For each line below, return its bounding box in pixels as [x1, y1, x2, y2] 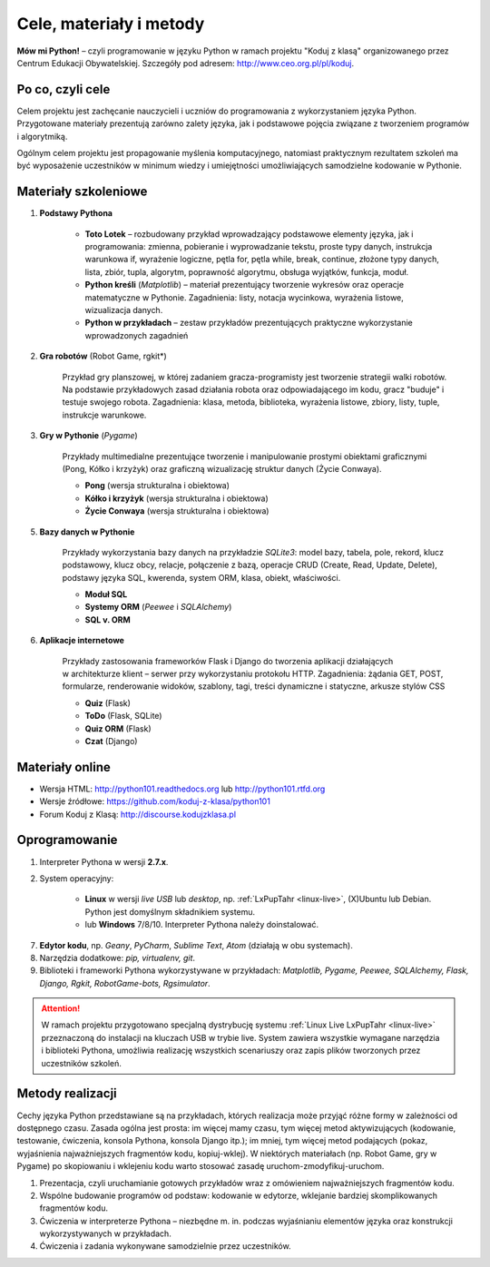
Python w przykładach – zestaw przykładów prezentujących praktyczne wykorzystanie [84, 318, 413, 329]
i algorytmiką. [16, 131, 68, 142]
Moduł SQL [84, 589, 128, 600]
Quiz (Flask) [84, 697, 132, 708]
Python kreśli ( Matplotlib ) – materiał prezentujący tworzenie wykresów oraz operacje [84, 280, 404, 290]
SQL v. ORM [84, 614, 131, 625]
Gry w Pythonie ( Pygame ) [39, 430, 138, 441]
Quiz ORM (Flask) [84, 722, 152, 734]
